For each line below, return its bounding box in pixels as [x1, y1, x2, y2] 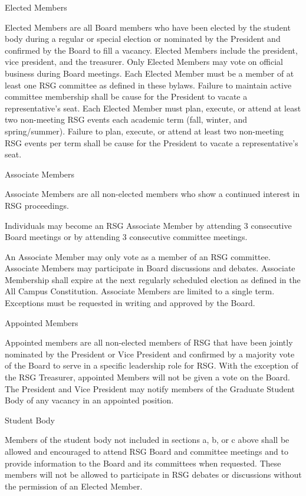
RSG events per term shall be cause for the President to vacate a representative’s [5, 136, 298, 149]
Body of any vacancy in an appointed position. [5, 394, 174, 406]
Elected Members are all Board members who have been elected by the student [5, 21, 291, 33]
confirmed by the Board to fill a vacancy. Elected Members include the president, [5, 44, 298, 56]
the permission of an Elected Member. [5, 479, 143, 492]
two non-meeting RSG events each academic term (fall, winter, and [5, 113, 248, 126]
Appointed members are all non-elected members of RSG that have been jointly [5, 336, 293, 349]
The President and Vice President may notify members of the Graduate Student [5, 382, 295, 395]
